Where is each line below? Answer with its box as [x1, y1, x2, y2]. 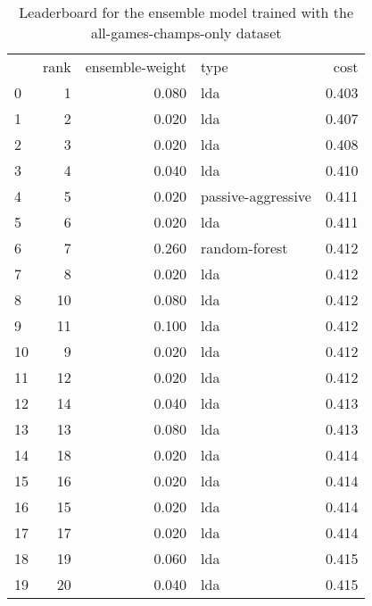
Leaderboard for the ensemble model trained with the [19, 2, 354, 22]
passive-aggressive [201, 186, 311, 206]
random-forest [201, 237, 288, 258]
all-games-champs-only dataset [90, 22, 282, 43]
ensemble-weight [85, 56, 187, 77]
